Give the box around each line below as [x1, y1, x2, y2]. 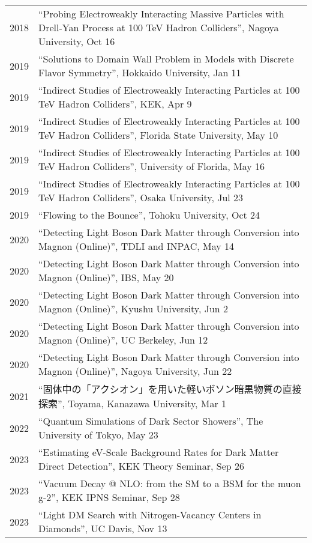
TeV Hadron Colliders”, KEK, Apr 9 [38, 97, 192, 111]
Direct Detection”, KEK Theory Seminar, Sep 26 [38, 459, 245, 473]
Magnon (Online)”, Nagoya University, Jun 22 [38, 364, 232, 378]
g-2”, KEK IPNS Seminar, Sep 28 [38, 490, 180, 504]
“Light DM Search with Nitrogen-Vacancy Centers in [38, 508, 262, 521]
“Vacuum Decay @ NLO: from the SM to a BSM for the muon [38, 476, 301, 490]
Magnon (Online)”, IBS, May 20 [38, 270, 174, 284]
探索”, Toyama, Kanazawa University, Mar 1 [38, 396, 227, 410]
